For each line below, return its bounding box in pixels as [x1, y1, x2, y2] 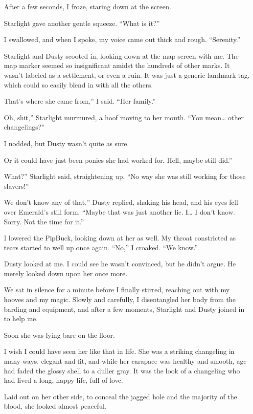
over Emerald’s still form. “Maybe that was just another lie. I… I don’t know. [4, 206, 235, 217]
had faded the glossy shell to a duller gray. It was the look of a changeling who [4, 365, 240, 375]
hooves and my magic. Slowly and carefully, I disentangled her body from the [4, 294, 236, 305]
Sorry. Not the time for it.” [4, 216, 84, 226]
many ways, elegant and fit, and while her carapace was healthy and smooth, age [4, 356, 247, 366]
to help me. [4, 313, 38, 324]
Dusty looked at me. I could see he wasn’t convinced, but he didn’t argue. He [4, 259, 236, 269]
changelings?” [4, 122, 45, 132]
